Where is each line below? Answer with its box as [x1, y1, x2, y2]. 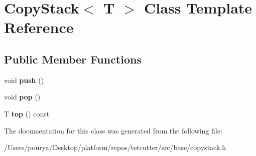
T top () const [4, 108, 50, 118]
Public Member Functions [4, 51, 142, 66]
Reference [4, 17, 74, 37]
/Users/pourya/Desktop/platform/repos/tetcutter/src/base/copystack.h [4, 142, 226, 152]
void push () [4, 74, 44, 85]
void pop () [4, 91, 41, 102]
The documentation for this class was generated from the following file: [4, 125, 222, 135]
